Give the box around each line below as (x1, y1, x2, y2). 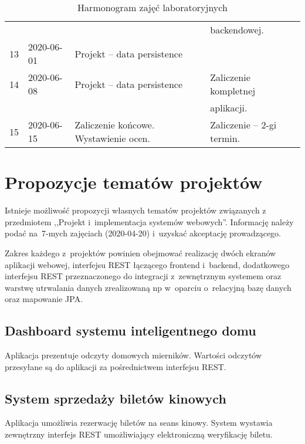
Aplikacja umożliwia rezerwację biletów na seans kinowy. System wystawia (5, 416, 273, 429)
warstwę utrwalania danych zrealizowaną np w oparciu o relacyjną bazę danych (5, 281, 292, 293)
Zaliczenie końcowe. (74, 118, 155, 131)
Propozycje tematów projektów (5, 170, 263, 194)
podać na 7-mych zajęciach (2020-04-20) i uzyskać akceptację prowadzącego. (5, 227, 282, 239)
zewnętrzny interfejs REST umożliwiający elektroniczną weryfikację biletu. (5, 428, 273, 440)
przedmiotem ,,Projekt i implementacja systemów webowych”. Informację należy (5, 215, 294, 228)
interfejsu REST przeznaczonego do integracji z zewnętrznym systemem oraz (5, 270, 282, 282)
